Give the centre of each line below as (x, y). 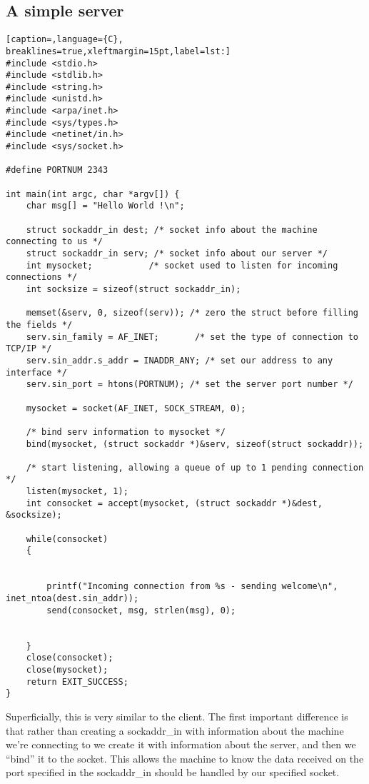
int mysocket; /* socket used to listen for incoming (182, 265)
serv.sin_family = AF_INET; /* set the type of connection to (192, 337)
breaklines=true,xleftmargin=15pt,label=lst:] (118, 51)
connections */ (42, 277)
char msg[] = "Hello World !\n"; (105, 206)
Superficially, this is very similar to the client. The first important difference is (177, 716)
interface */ (36, 372)
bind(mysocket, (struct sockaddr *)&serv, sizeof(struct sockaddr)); (195, 444)
